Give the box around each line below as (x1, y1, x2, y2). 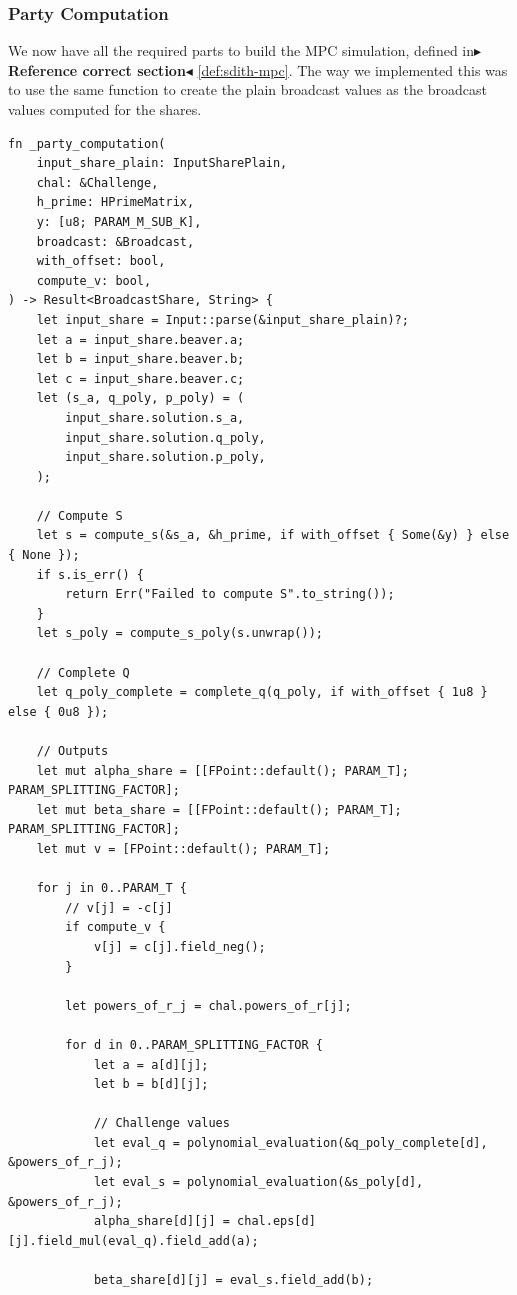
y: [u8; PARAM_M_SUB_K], (36, 214, 202, 229)
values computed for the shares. (8, 99, 202, 119)
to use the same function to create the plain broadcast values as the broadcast (8, 79, 487, 100)
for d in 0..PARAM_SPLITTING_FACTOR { (65, 1037, 323, 1052)
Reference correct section (8, 59, 186, 80)
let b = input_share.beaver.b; (36, 352, 245, 367)
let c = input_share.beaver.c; (36, 371, 245, 386)
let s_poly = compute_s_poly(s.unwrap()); (36, 626, 323, 641)
